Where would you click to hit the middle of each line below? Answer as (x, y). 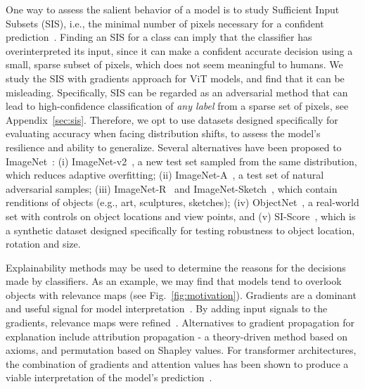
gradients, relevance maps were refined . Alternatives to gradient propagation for (180, 323)
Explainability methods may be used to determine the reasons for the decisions (176, 267)
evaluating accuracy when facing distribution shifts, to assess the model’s (163, 133)
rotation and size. (43, 244)
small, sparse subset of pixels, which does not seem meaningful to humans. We (174, 64)
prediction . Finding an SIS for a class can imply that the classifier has (159, 37)
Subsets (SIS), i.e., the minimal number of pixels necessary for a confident (165, 23)
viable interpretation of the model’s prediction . (109, 377)
